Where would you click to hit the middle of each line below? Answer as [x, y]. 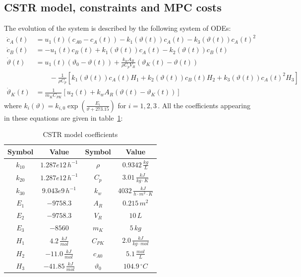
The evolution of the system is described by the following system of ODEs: [118, 28]
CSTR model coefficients [80, 134]
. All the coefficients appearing [204, 105]
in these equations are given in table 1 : [63, 117]
